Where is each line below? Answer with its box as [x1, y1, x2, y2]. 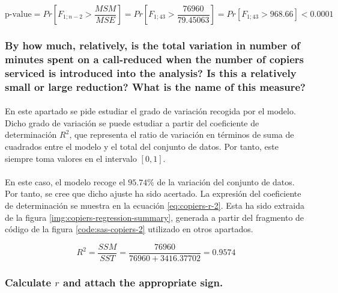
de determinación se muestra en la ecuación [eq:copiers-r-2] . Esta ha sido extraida [5, 199, 304, 211]
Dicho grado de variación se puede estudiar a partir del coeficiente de [5, 116, 259, 129]
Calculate [5, 274, 52, 289]
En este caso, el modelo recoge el [5, 175, 125, 188]
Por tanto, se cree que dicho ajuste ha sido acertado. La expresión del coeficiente [5, 187, 301, 200]
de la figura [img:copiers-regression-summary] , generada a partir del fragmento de [5, 211, 304, 223]
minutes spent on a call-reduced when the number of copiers [5, 51, 304, 66]
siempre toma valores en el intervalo [5, 152, 137, 164]
